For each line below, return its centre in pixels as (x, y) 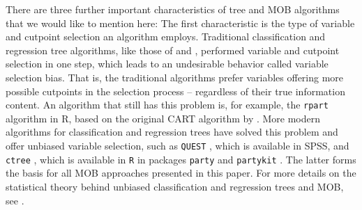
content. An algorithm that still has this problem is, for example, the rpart (167, 105)
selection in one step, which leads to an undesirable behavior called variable (167, 64)
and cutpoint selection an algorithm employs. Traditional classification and (166, 37)
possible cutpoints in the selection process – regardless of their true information (175, 91)
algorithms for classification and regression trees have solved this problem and (172, 132)
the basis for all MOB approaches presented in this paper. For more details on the (181, 173)
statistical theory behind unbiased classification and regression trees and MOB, (175, 186)
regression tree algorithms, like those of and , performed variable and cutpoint (173, 50)
